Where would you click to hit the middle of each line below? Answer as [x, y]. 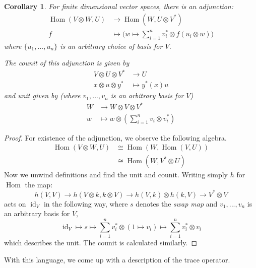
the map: [39, 184]
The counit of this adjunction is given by [67, 63]
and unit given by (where [42, 95]
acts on [15, 203]
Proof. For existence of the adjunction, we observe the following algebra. [115, 137]
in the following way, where [86, 203]
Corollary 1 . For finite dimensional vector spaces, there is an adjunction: [119, 6]
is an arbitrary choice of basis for [111, 46]
